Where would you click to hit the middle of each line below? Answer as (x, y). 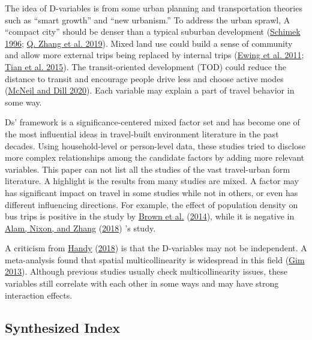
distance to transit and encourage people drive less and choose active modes (144, 78)
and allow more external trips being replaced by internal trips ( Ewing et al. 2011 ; (154, 55)
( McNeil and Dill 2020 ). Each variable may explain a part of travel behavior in (150, 90)
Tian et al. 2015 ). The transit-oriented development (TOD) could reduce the (145, 66)
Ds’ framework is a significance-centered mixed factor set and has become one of (152, 122)
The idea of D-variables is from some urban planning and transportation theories (154, 8)
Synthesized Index (63, 327)
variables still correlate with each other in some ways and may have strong (142, 283)
